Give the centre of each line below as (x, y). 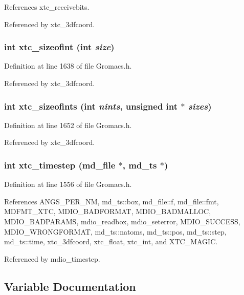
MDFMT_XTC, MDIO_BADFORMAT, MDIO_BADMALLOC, (108, 211)
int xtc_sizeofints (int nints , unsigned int (91, 106)
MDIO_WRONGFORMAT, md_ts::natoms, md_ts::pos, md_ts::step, (115, 231)
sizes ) (200, 106)
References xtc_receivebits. (47, 7)
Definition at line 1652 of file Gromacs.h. (68, 125)
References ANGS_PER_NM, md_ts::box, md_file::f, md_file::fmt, (112, 201)
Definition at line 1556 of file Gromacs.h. (68, 184)
